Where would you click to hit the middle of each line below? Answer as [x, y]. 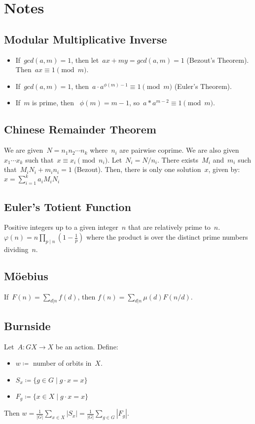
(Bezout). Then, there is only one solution [138, 169]
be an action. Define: [87, 346]
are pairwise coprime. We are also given [179, 150]
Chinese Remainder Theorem [80, 129]
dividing [16, 249]
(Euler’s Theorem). [203, 86]
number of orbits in [62, 363]
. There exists [178, 159]
